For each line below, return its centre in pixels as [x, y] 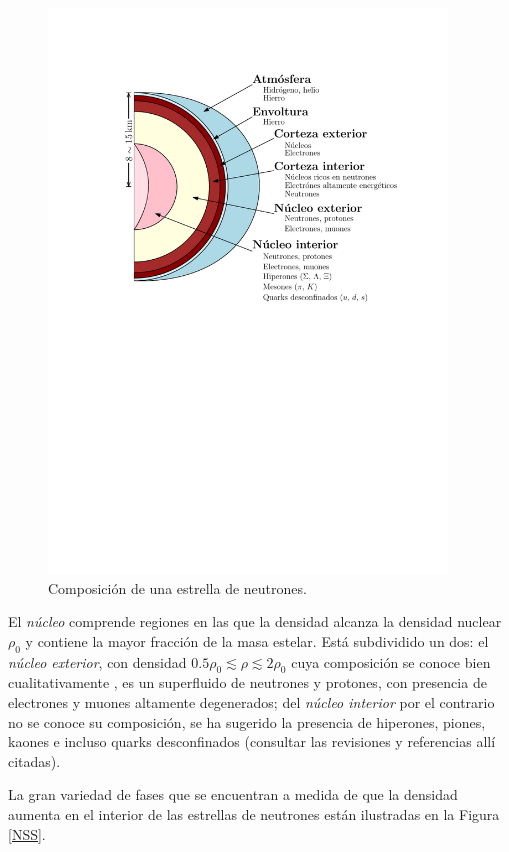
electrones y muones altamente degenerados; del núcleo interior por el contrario [251, 701]
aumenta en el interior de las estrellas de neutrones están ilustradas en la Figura [254, 813]
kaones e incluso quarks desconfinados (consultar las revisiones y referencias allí [252, 741]
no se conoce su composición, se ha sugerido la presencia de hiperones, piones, [247, 721]
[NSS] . [27, 833]
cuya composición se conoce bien [391, 661]
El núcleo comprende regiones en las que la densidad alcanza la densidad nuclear [255, 621]
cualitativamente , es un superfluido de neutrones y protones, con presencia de [247, 682]
